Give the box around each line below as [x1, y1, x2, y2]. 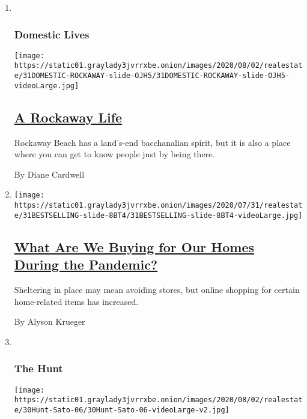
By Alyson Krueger [14, 315, 85, 328]
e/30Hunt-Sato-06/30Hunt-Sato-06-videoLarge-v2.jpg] [14, 405, 229, 414]
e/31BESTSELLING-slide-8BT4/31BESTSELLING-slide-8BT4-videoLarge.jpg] [14, 211, 303, 220]
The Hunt [14, 361, 63, 376]
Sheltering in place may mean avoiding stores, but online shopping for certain [14, 283, 300, 295]
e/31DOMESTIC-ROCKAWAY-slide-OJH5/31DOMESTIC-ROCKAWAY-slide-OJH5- [14, 71, 290, 80]
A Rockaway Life [14, 107, 123, 126]
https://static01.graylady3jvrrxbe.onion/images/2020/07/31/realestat [14, 201, 303, 210]
